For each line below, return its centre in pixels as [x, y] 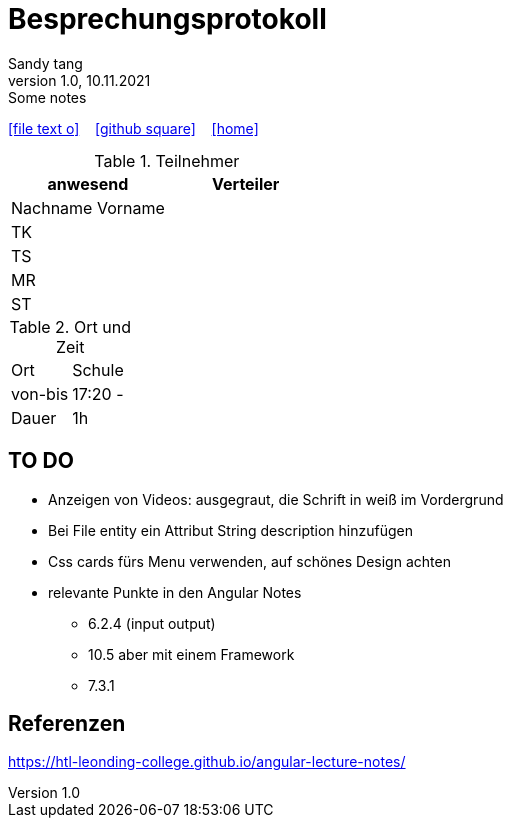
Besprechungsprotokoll [167, 19]
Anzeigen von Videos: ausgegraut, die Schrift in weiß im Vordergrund [276, 499]
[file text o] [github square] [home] [133, 128]
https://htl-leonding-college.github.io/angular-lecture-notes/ [207, 762]
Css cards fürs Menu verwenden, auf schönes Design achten [249, 561]
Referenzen [67, 724]
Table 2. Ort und [70, 326]
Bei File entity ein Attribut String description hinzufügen [230, 530]
